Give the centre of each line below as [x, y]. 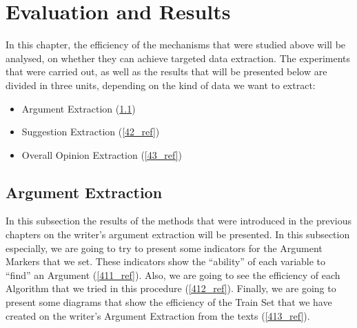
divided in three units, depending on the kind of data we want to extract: [161, 85]
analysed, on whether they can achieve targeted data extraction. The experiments [178, 58]
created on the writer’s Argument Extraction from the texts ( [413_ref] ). [158, 315]
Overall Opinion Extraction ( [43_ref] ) [102, 154]
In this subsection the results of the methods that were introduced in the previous [178, 221]
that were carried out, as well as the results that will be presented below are [166, 71]
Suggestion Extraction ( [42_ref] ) [91, 132]
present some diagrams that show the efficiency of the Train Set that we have [169, 302]
